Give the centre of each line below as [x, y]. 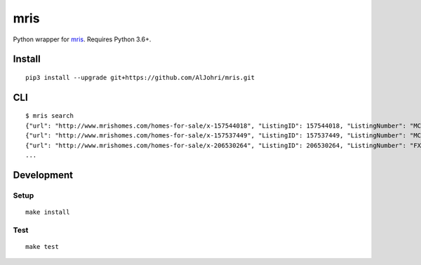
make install [48, 212]
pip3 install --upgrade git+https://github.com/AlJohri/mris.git [140, 77]
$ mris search [49, 116]
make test [42, 246]
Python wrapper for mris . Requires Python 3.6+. [82, 39]
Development [43, 175]
